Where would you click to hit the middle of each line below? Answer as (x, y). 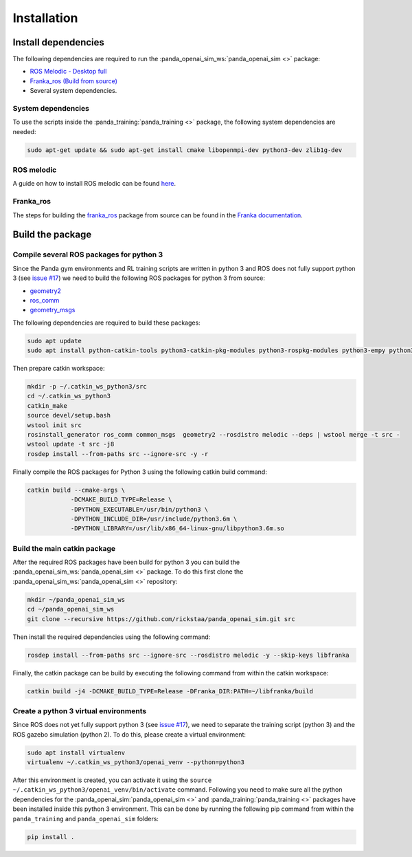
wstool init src (55, 425)
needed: (24, 131)
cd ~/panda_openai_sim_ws (71, 609)
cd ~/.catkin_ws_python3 (69, 396)
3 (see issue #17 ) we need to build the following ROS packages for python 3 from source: (139, 278)
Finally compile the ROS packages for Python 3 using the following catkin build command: (140, 472)
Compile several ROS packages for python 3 (88, 254)
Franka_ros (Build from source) (74, 81)
